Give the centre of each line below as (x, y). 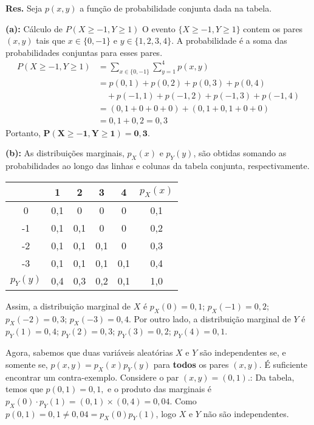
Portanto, (23, 132)
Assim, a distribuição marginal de (68, 306)
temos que (24, 389)
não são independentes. (246, 413)
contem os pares (273, 28)
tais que (51, 40)
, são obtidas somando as (240, 153)
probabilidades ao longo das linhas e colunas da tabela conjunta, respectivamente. (158, 166)
